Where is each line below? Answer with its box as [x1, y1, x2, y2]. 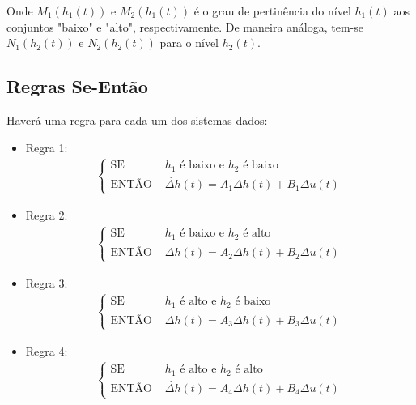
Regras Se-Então [6, 74, 148, 99]
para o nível [159, 34, 219, 51]
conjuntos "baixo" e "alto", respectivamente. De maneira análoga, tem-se [6, 18, 364, 35]
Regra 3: [25, 275, 68, 292]
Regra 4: [25, 343, 68, 360]
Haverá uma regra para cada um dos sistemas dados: [6, 111, 268, 128]
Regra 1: [25, 139, 68, 156]
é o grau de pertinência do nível [193, 2, 351, 19]
